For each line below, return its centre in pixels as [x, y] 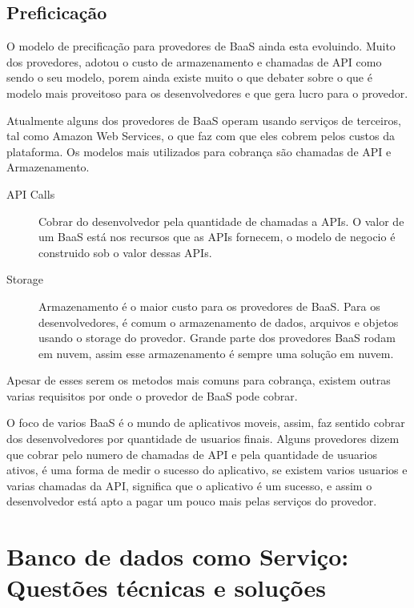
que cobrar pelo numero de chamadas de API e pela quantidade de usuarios [192, 454]
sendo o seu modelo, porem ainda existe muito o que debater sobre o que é [189, 77]
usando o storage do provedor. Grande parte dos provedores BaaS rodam [217, 338]
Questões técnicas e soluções [166, 588]
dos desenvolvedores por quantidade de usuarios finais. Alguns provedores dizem [203, 439]
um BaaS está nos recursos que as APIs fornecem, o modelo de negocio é [217, 237]
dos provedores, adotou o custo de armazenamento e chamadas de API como [194, 61]
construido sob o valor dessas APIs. [125, 252]
